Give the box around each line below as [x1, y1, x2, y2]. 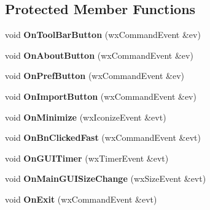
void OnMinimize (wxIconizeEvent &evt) [5, 110, 166, 123]
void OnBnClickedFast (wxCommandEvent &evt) [5, 131, 201, 144]
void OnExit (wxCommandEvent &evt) [5, 192, 157, 205]
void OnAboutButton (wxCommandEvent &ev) [5, 48, 193, 61]
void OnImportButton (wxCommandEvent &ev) [5, 89, 196, 102]
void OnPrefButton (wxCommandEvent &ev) [5, 69, 185, 82]
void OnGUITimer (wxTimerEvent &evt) [5, 151, 169, 164]
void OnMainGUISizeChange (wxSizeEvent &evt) [5, 172, 206, 185]
